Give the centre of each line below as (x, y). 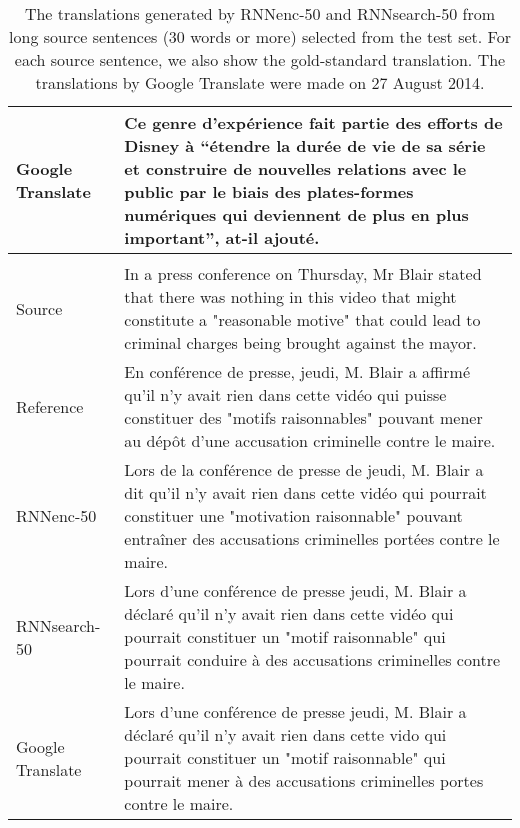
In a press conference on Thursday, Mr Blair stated (303, 273)
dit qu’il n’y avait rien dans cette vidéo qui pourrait (305, 492)
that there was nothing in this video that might (290, 296)
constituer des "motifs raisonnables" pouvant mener (303, 417)
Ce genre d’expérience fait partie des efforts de (313, 122)
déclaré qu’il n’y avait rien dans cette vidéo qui (289, 613)
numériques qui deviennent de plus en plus (296, 214)
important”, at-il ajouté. (222, 237)
